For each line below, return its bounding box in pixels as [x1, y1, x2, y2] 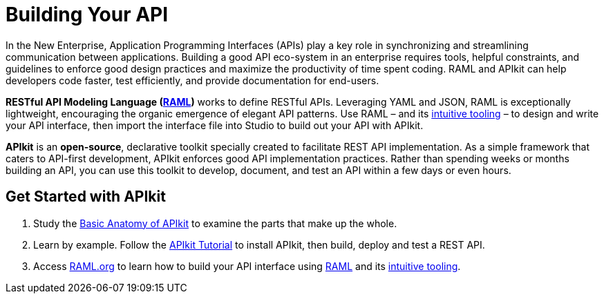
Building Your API [6, 3, 169, 26]
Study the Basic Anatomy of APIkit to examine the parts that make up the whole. [33, 217, 397, 229]
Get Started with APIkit [6, 188, 166, 206]
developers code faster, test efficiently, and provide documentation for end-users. [6, 74, 379, 86]
